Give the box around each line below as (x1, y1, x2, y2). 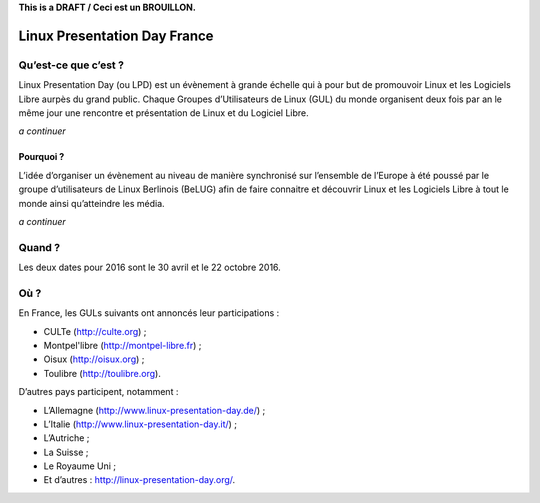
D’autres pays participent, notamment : (18, 386, 179, 398)
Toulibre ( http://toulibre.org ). (43, 367, 162, 379)
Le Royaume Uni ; (43, 460, 117, 472)
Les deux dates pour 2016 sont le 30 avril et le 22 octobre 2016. (18, 261, 282, 274)
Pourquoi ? (18, 151, 65, 163)
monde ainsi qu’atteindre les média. (18, 197, 165, 209)
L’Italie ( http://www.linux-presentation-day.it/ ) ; (43, 418, 238, 430)
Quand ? (18, 240, 60, 254)
